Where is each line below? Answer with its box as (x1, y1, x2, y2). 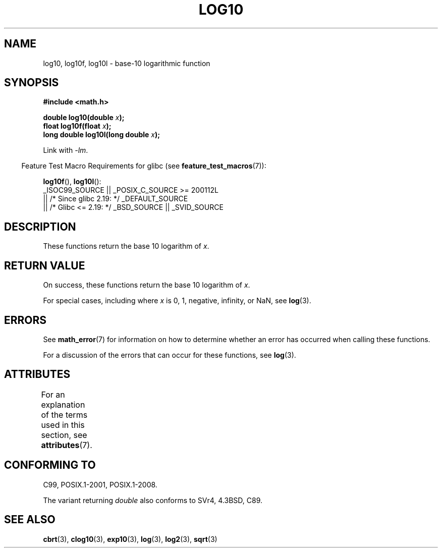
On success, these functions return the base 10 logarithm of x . (43, 281, 250, 290)
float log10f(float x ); (43, 122, 112, 131)
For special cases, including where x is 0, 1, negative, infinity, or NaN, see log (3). (43, 296, 311, 305)
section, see (41, 429, 87, 440)
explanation (41, 399, 85, 410)
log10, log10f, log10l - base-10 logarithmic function (43, 59, 210, 68)
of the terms (41, 409, 88, 420)
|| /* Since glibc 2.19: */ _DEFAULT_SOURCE (43, 194, 188, 203)
